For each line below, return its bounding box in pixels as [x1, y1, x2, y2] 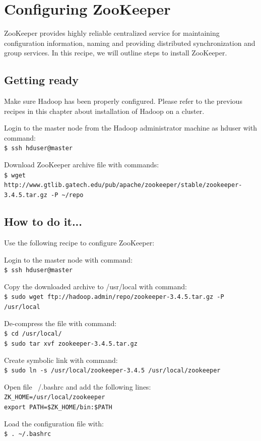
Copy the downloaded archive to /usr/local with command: [4, 281, 187, 291]
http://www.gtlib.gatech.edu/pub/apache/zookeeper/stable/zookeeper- [4, 181, 242, 189]
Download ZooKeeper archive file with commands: [4, 159, 159, 170]
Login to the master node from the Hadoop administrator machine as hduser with [4, 122, 257, 133]
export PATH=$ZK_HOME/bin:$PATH [4, 404, 112, 411]
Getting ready [4, 72, 79, 88]
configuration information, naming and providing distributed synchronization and [4, 37, 255, 48]
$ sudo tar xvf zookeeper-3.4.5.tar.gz [4, 340, 138, 347]
